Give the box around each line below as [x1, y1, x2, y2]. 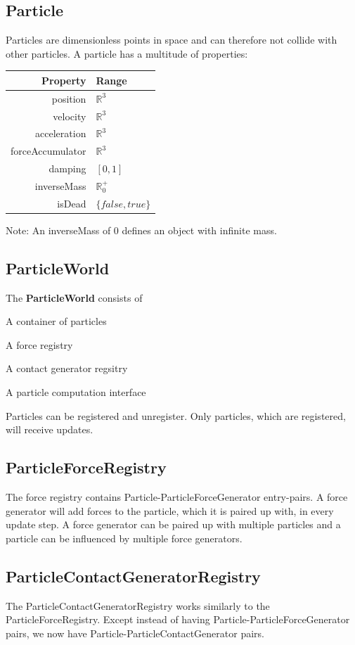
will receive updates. [6, 422, 93, 437]
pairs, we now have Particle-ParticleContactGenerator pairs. [6, 625, 264, 640]
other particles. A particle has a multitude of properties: [6, 46, 248, 60]
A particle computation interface [6, 385, 146, 400]
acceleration [35, 126, 86, 141]
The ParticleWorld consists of [6, 290, 143, 305]
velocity [53, 108, 86, 123]
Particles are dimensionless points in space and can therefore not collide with [6, 32, 337, 47]
